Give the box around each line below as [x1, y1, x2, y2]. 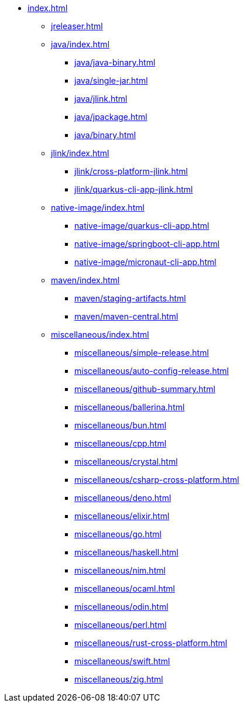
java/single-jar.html [74, 75, 148, 85]
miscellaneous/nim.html [74, 565, 166, 575]
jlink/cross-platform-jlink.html [74, 166, 188, 176]
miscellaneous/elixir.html [74, 511, 170, 521]
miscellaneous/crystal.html [74, 457, 178, 466]
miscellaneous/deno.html [74, 493, 171, 503]
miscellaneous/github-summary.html [74, 384, 215, 394]
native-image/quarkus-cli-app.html [74, 221, 209, 231]
